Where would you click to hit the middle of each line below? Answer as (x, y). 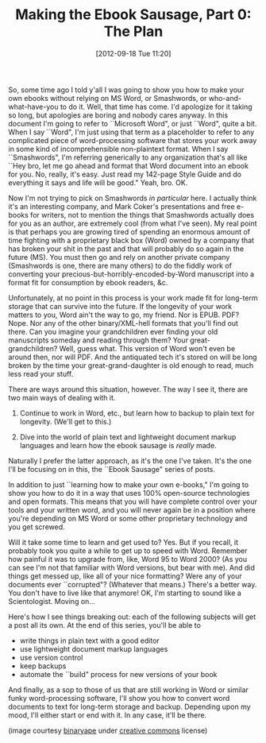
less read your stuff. (41, 373)
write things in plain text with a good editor (90, 640)
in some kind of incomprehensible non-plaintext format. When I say (118, 149)
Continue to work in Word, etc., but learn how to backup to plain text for (137, 413)
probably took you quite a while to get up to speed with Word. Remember (128, 551)
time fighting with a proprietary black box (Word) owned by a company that (131, 240)
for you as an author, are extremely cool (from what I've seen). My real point (133, 223)
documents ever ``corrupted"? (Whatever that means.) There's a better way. (133, 584)
